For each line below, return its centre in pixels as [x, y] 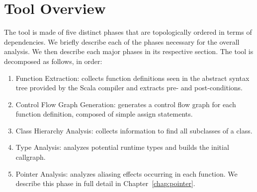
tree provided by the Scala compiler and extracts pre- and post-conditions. [129, 88]
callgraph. [31, 157]
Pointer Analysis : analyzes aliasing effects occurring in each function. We [127, 173]
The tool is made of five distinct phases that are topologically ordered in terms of [128, 32]
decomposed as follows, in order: [53, 61]
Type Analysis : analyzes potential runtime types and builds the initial [122, 147]
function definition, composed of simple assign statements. [104, 114]
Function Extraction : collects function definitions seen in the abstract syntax [132, 78]
